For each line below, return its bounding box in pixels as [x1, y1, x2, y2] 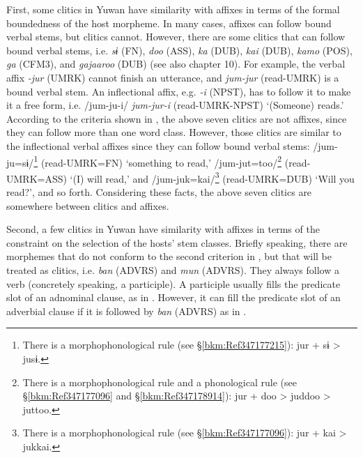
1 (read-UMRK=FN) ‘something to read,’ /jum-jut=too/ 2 [33, 153, 282, 169]
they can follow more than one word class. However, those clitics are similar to [6, 125, 341, 139]
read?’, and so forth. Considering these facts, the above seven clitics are [6, 185, 312, 199]
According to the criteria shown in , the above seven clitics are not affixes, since [6, 111, 347, 125]
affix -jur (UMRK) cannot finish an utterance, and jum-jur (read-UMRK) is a [6, 70, 339, 84]
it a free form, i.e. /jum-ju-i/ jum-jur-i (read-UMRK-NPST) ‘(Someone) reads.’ [6, 98, 344, 112]
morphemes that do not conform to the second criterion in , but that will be [6, 249, 332, 264]
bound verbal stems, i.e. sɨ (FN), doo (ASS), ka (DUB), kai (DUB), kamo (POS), [6, 43, 353, 57]
